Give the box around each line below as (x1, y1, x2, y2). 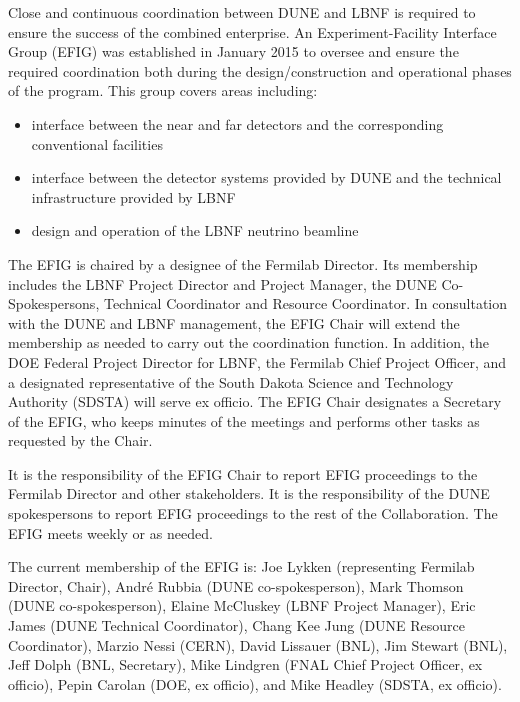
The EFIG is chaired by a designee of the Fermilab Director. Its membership (8, 253, 478, 274)
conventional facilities (31, 133, 163, 154)
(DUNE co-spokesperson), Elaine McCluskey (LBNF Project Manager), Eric (8, 595, 476, 616)
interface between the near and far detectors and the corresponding (31, 113, 444, 134)
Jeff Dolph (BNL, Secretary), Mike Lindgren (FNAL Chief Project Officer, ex (8, 654, 483, 675)
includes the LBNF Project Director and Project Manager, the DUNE (8, 273, 437, 294)
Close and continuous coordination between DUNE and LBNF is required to (8, 2, 476, 22)
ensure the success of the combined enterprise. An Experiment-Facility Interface (8, 21, 497, 42)
